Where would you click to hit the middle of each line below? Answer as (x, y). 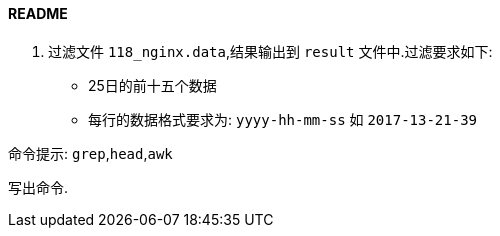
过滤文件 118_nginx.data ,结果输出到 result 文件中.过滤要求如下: (270, 51)
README (38, 13)
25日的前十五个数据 (152, 85)
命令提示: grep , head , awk (90, 153)
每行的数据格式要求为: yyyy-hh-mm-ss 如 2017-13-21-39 (283, 119)
